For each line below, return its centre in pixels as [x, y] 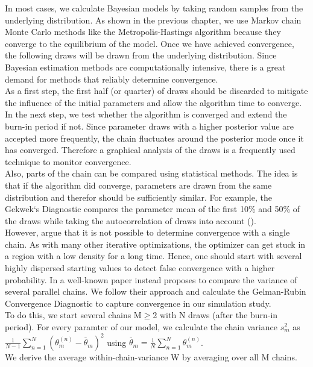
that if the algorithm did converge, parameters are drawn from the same [138, 185]
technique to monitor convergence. [68, 161]
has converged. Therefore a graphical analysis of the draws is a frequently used [150, 150]
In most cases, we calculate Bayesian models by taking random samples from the [154, 8]
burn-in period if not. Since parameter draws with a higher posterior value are [149, 126]
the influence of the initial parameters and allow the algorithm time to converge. [153, 102]
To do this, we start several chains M [73, 315]
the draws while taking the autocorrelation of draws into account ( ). [131, 220]
